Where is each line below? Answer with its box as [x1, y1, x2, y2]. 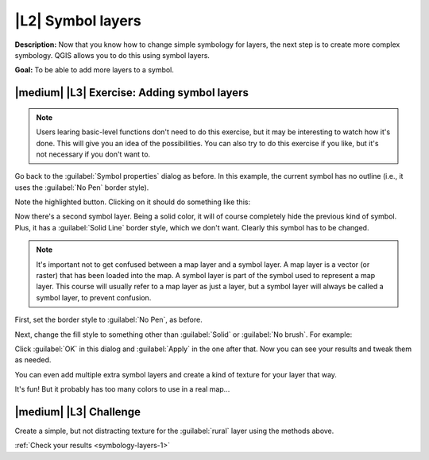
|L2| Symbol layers [14, 12, 142, 29]
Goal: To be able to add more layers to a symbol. [14, 65, 175, 75]
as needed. [14, 355, 52, 365]
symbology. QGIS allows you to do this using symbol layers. [14, 50, 211, 60]
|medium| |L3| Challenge [14, 405, 141, 419]
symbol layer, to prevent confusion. [36, 292, 152, 302]
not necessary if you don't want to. [36, 149, 151, 159]
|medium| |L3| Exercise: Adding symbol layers [14, 86, 249, 99]
